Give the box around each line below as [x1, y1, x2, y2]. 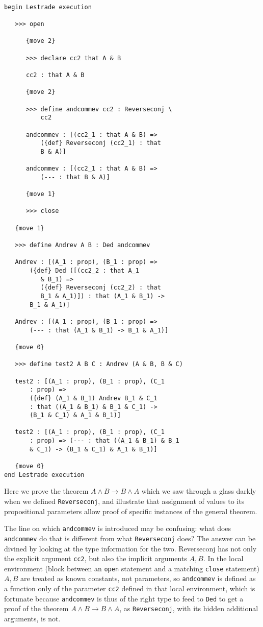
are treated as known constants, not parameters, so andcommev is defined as [20, 573, 256, 584]
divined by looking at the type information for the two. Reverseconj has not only [4, 543, 257, 553]
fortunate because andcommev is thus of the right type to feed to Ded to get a [4, 593, 244, 604]
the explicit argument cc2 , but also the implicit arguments [4, 553, 187, 564]
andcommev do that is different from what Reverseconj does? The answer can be [4, 533, 256, 543]
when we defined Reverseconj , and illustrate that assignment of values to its [4, 496, 245, 506]
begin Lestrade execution [4, 3, 92, 11]
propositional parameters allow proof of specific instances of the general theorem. [4, 505, 257, 516]
